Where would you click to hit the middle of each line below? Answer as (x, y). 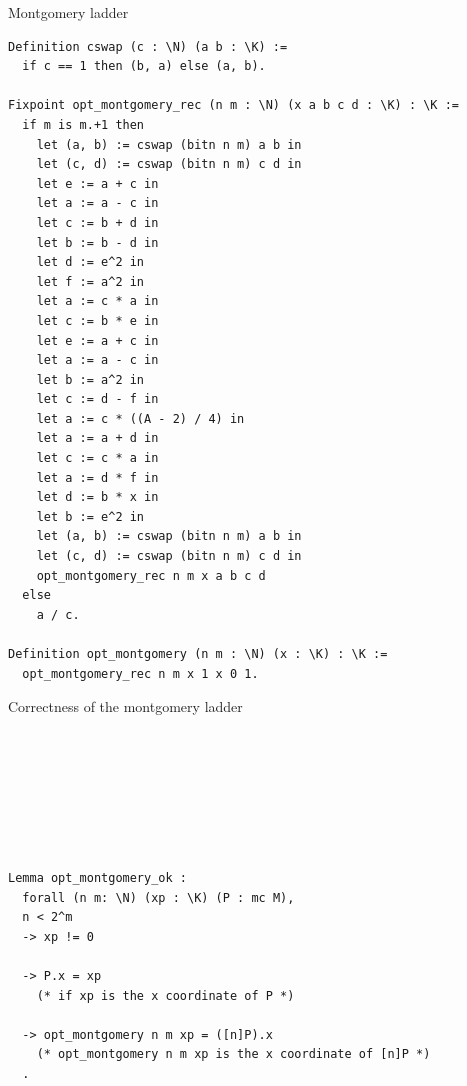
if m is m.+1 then (83, 124)
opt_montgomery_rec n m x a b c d (151, 575)
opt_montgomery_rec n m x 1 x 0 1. (140, 673)
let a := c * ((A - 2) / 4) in (140, 418)
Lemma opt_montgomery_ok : (97, 877)
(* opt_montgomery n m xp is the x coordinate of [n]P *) (233, 1054)
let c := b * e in (97, 320)
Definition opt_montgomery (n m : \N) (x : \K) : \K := (198, 654)
